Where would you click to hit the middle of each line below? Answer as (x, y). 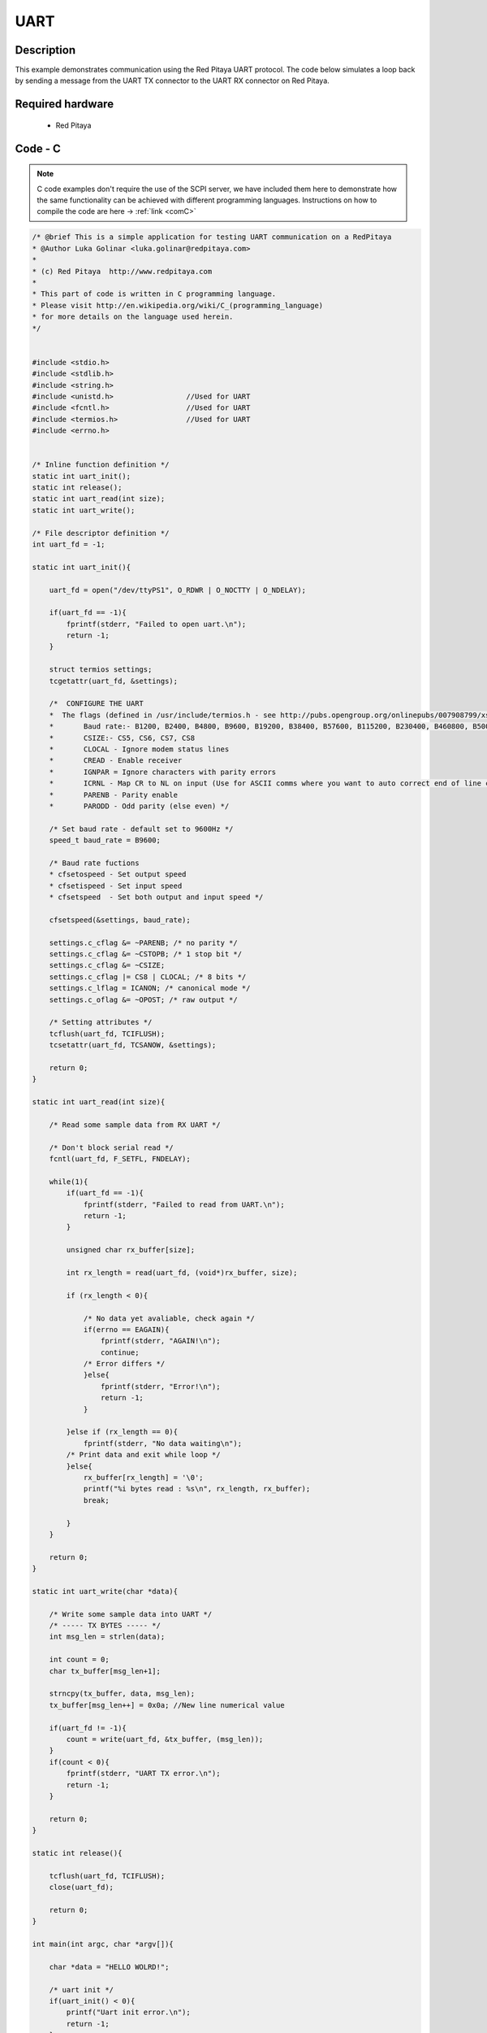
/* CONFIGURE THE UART (96, 704)
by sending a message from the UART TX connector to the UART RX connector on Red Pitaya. (172, 81)
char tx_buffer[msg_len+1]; (105, 1671)
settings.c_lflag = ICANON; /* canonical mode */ (150, 988)
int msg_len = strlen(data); (107, 1637)
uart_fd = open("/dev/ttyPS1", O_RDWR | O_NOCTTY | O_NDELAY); (178, 590)
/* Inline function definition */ (101, 465)
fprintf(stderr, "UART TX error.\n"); (143, 1774)
